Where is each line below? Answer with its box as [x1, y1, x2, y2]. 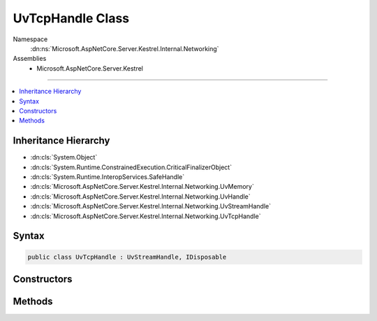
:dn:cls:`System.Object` [30, 153, 98, 162]
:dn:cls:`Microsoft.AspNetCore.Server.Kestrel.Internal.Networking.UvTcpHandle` [30, 212, 261, 220]
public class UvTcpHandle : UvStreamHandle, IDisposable [27, 252, 227, 261]
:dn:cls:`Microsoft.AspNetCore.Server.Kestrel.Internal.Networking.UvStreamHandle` [30, 202, 272, 211]
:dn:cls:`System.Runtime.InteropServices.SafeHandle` [30, 172, 185, 181]
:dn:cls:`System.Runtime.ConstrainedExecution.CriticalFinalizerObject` [30, 163, 232, 171]
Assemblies [13, 55, 47, 63]
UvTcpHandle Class [13, 10, 130, 26]
